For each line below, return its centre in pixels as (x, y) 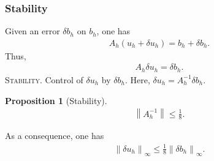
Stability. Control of (44, 79)
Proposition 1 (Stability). (56, 100)
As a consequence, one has (55, 136)
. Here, (137, 79)
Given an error (32, 31)
